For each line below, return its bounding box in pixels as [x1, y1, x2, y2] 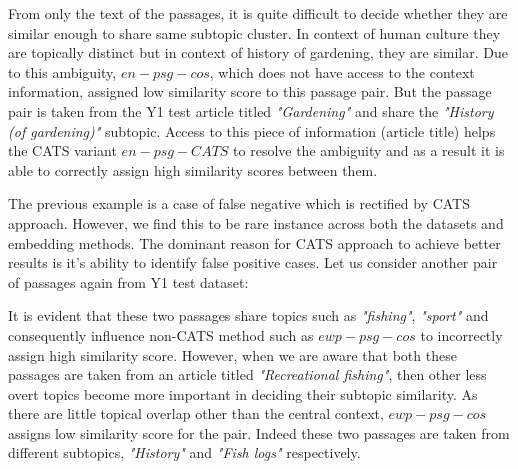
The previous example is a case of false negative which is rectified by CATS [8, 193, 471, 214]
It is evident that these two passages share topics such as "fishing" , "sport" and [8, 305, 489, 326]
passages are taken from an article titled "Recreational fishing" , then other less [8, 364, 487, 385]
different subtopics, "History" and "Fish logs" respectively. [8, 442, 361, 463]
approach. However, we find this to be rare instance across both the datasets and [8, 212, 504, 233]
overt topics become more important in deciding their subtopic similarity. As [8, 383, 478, 404]
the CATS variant [8, 140, 117, 161]
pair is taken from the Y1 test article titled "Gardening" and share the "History [8, 100, 494, 121]
